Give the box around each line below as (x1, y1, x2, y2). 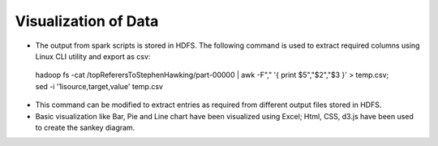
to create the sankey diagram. (35, 122, 135, 132)
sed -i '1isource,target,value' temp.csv (35, 81, 164, 91)
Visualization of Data (15, 12, 159, 30)
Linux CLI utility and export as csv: (35, 51, 151, 61)
